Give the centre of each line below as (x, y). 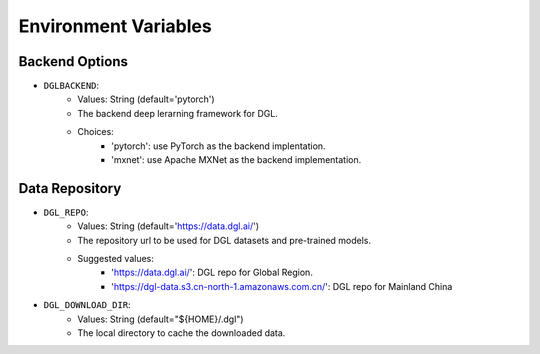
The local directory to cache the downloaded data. (181, 333)
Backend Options (73, 61)
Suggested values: (116, 259)
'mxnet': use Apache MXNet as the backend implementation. (236, 160)
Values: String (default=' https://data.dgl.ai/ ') (168, 226)
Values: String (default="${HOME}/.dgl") (160, 319)
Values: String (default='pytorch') (146, 99)
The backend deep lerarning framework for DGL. (178, 113)
